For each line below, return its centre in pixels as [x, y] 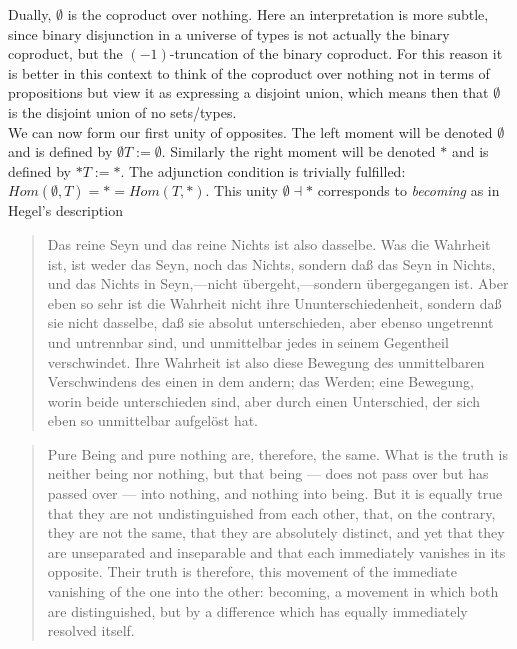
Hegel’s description [65, 210]
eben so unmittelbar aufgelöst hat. [153, 420]
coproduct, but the [65, 53]
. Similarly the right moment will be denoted [298, 151]
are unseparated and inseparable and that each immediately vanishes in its [276, 551]
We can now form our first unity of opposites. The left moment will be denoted [250, 131]
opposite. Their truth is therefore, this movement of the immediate [252, 571]
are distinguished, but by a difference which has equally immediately [257, 610]
